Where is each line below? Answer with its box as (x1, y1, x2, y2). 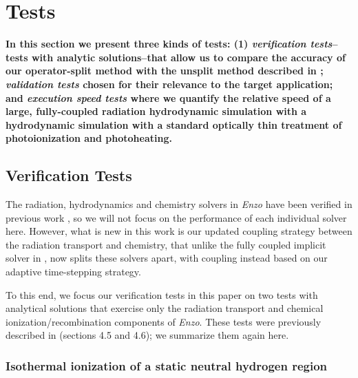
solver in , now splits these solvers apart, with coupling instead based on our (6, 251, 328, 265)
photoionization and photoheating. (6, 131, 172, 145)
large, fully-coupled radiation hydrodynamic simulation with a (6, 104, 307, 118)
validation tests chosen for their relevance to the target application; (6, 76, 333, 91)
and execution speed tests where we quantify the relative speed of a (6, 90, 331, 105)
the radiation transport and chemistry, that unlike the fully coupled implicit (6, 237, 326, 251)
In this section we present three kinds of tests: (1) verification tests (6, 36, 333, 51)
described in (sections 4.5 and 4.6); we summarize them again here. (6, 328, 289, 342)
